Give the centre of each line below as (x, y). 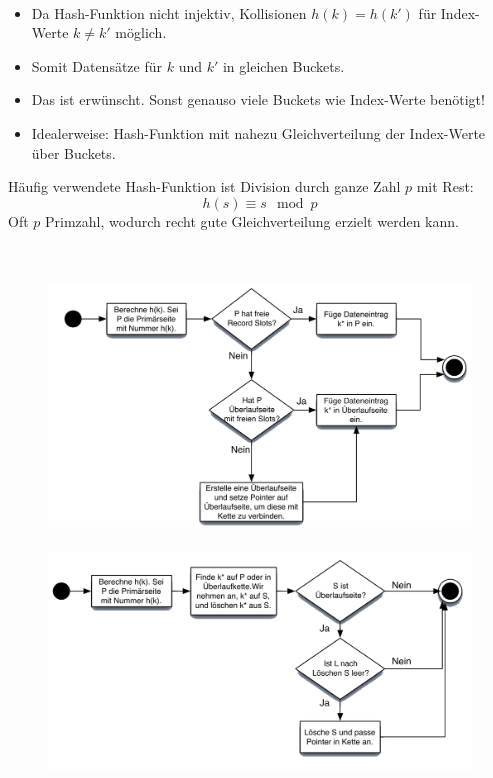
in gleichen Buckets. (283, 65)
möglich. (141, 32)
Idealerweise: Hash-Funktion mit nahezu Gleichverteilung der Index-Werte (258, 132)
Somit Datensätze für (96, 65)
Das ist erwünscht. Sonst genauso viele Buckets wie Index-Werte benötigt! (258, 99)
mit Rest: (445, 186)
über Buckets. (73, 152)
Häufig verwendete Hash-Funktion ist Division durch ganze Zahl (204, 186)
